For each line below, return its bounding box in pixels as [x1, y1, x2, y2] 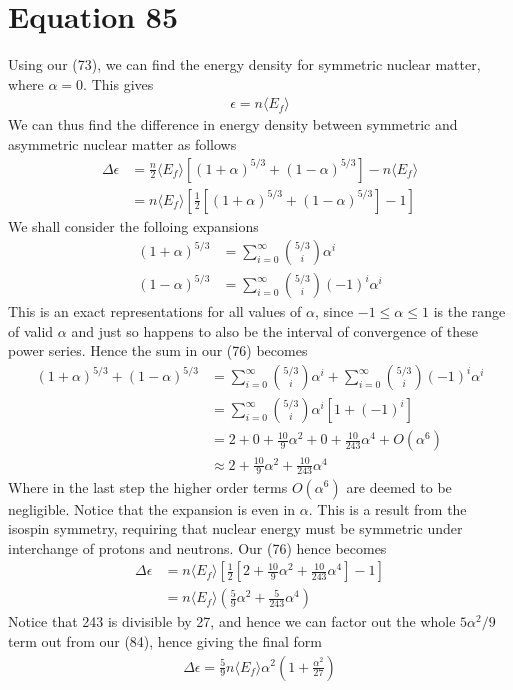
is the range [433, 301, 506, 322]
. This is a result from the [308, 498, 467, 519]
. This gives [83, 73, 154, 94]
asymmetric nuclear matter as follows [8, 133, 237, 154]
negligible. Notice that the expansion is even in [8, 498, 296, 519]
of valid [8, 320, 54, 341]
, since [314, 301, 354, 322]
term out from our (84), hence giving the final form [8, 630, 323, 651]
